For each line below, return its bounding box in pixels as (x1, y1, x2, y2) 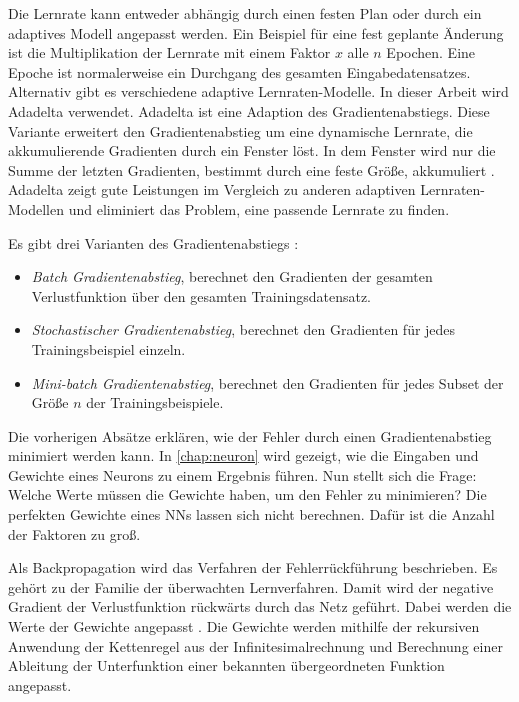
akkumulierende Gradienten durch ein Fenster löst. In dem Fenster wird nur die (8, 140, 496, 161)
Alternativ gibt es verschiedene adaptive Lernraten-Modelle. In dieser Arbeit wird (8, 81, 509, 102)
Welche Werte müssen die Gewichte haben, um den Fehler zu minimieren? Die (8, 484, 487, 505)
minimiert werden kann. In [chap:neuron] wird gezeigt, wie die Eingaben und (8, 445, 479, 466)
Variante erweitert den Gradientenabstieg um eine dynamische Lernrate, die (8, 120, 473, 141)
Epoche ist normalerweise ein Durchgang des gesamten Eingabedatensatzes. (8, 61, 471, 82)
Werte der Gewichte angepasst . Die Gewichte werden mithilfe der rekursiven (8, 616, 480, 637)
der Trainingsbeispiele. (86, 392, 224, 413)
